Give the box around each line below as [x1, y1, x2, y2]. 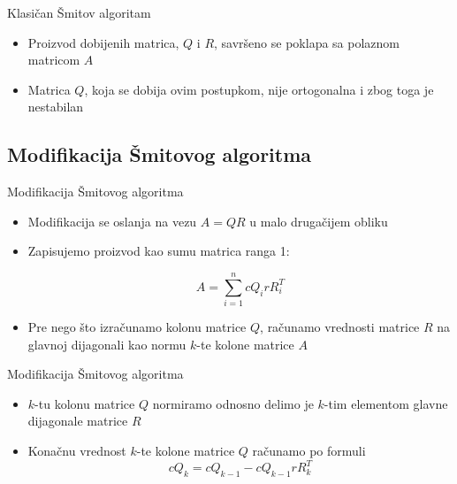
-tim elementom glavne [324, 394, 448, 412]
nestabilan [27, 97, 84, 116]
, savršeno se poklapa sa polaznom [214, 33, 400, 51]
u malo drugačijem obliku [249, 211, 388, 230]
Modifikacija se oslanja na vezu [27, 211, 197, 230]
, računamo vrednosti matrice [260, 318, 420, 336]
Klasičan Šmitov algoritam [7, 4, 151, 21]
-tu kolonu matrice [34, 394, 135, 412]
